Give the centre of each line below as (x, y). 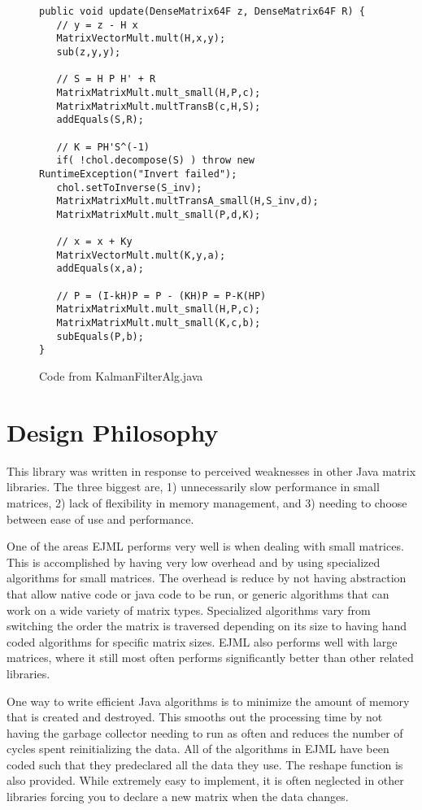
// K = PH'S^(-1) (103, 147)
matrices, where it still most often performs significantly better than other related (210, 658)
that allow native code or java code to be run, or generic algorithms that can (198, 593)
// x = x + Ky (94, 242)
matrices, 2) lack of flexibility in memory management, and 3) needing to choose (207, 502)
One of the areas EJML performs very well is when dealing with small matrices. (205, 546)
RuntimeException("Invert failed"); (138, 174)
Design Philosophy (113, 431)
